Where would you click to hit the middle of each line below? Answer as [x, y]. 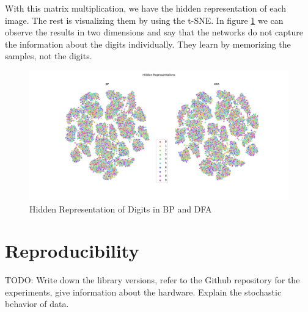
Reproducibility [72, 251]
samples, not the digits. [49, 56]
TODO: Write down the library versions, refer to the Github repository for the [152, 280]
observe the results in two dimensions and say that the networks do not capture [154, 32]
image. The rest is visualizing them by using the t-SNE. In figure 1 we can [144, 20]
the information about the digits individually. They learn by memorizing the [148, 44]
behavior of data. [37, 304]
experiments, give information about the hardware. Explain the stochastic [143, 292]
